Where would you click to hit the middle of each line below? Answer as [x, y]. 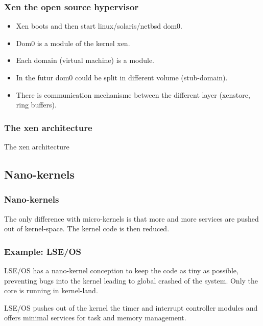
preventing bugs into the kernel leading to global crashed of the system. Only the [131, 280]
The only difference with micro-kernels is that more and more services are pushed [131, 218]
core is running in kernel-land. [51, 290]
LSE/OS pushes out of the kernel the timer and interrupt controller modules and [131, 307]
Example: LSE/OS [43, 251]
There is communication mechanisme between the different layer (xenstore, [133, 94]
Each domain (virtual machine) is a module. [85, 60]
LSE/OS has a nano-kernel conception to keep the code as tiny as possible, [121, 270]
